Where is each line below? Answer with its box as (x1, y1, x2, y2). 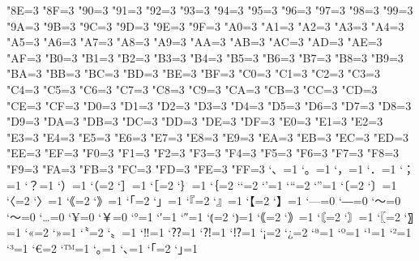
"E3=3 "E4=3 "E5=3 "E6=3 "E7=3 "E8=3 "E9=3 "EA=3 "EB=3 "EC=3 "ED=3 (6, 128, 409, 145)
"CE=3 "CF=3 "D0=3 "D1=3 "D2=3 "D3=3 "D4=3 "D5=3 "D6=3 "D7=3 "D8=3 (6, 96, 412, 113)
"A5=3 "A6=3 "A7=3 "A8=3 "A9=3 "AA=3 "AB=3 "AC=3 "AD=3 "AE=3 (6, 33, 383, 50)
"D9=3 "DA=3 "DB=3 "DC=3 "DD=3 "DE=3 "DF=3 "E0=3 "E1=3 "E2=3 (6, 113, 383, 130)
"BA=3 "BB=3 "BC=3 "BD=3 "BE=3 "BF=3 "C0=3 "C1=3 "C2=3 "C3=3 (6, 65, 381, 82)
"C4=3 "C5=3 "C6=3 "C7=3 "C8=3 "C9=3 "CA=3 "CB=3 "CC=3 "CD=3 (6, 80, 378, 97)
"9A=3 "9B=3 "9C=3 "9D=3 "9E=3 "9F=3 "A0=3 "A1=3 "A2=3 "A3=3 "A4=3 (6, 17, 404, 34)
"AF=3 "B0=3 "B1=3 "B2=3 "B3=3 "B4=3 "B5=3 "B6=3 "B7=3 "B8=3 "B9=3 (6, 49, 404, 66)
